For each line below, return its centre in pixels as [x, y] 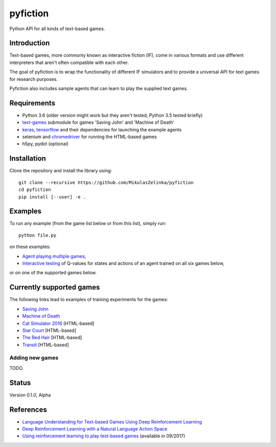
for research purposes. [34, 79]
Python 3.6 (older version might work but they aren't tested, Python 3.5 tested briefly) [112, 115]
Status [20, 383]
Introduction [30, 43]
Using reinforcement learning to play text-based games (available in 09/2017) [104, 436]
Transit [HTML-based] [45, 345]
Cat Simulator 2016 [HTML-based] [58, 323]
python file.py [38, 235]
